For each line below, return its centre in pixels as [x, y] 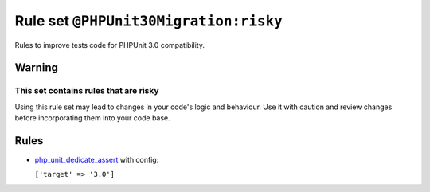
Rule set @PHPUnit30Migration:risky [149, 21]
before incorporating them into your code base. [92, 118]
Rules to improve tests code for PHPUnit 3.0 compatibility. [109, 45]
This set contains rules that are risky [87, 91]
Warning [37, 68]
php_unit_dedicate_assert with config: [97, 160]
